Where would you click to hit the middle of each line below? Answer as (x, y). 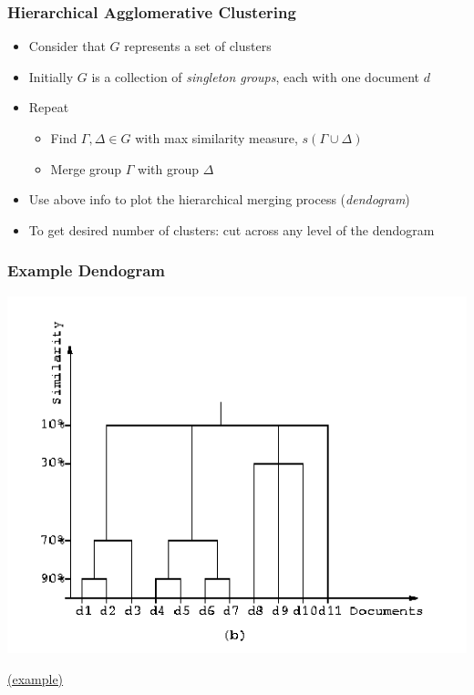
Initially (51, 76)
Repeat (49, 107)
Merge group (86, 168)
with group (168, 168)
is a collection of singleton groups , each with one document (256, 76)
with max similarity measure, (216, 138)
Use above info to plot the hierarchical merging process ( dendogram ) (219, 199)
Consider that (67, 46)
